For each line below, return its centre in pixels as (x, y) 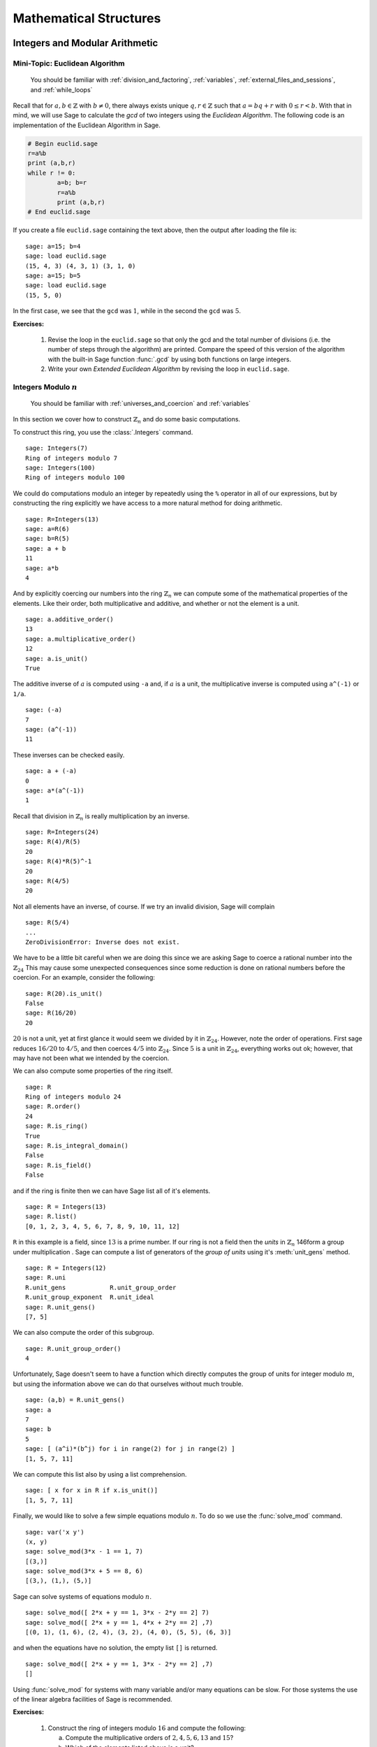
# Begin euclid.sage (62, 144)
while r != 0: (52, 173)
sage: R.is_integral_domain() (77, 1146)
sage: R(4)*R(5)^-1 (59, 862)
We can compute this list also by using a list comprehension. (100, 1474)
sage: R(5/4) (47, 923)
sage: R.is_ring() (57, 1126)
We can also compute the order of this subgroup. (83, 1333)
